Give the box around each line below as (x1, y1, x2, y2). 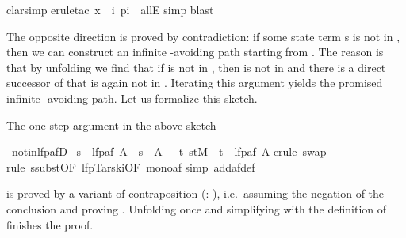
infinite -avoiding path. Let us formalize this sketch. (6, 89, 258, 106)
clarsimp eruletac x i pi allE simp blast (6, 2, 214, 17)
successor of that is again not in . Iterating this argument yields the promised (6, 74, 383, 91)
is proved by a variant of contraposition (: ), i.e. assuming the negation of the (6, 185, 385, 202)
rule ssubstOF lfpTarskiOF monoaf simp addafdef (6, 158, 255, 175)
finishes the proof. (6, 216, 94, 232)
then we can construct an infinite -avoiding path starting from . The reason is (6, 43, 384, 60)
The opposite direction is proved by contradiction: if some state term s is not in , (6, 28, 400, 44)
